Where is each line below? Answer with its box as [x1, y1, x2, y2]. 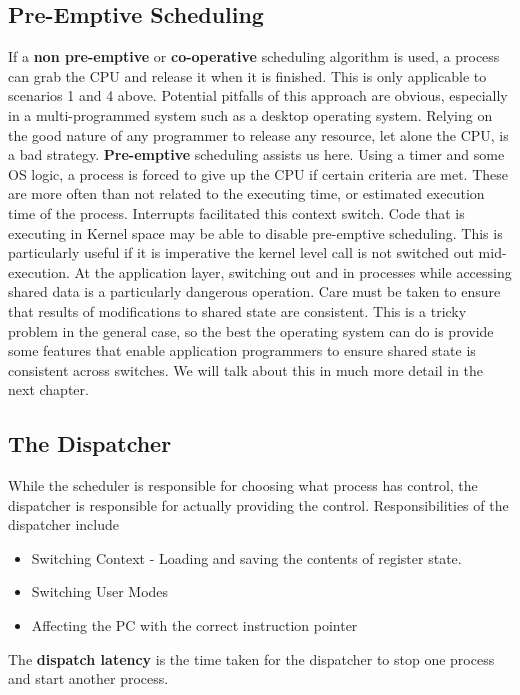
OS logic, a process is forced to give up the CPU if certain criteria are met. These [8, 163, 509, 184]
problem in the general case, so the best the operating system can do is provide [8, 320, 494, 341]
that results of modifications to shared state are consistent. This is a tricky [8, 300, 467, 321]
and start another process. [8, 668, 169, 689]
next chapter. [8, 379, 89, 400]
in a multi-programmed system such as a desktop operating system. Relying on [8, 104, 493, 125]
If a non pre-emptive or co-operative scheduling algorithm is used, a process [8, 46, 500, 67]
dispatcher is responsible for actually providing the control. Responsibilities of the [8, 494, 509, 515]
